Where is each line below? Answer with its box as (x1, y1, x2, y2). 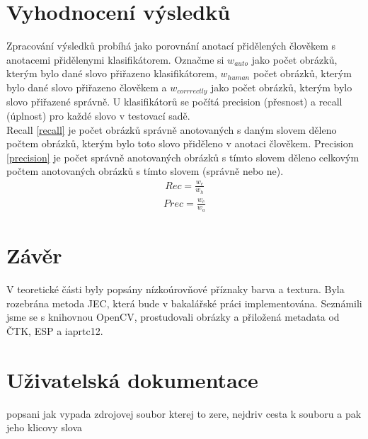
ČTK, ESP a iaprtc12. (6, 323, 103, 338)
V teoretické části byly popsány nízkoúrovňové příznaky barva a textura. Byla (6, 282, 345, 297)
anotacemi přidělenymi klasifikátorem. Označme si (6, 52, 224, 67)
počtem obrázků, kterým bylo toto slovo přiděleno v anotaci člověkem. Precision (6, 136, 354, 151)
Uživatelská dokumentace (6, 365, 258, 394)
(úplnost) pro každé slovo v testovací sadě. (6, 108, 190, 122)
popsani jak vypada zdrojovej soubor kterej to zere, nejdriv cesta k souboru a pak (6, 406, 362, 421)
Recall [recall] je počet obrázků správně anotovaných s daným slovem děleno (6, 122, 337, 137)
